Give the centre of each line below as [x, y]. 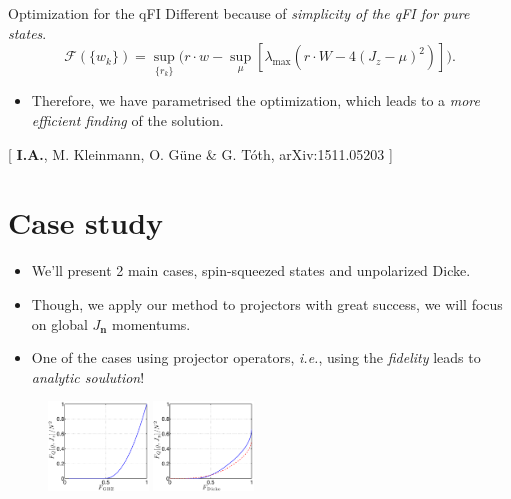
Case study [86, 222]
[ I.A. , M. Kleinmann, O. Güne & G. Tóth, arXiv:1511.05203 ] [200, 153]
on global [59, 323]
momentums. [151, 323]
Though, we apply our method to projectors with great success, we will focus [267, 303]
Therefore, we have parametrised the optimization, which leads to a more [255, 100]
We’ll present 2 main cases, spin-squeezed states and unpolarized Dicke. [251, 270]
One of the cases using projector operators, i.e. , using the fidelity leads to [256, 357]
